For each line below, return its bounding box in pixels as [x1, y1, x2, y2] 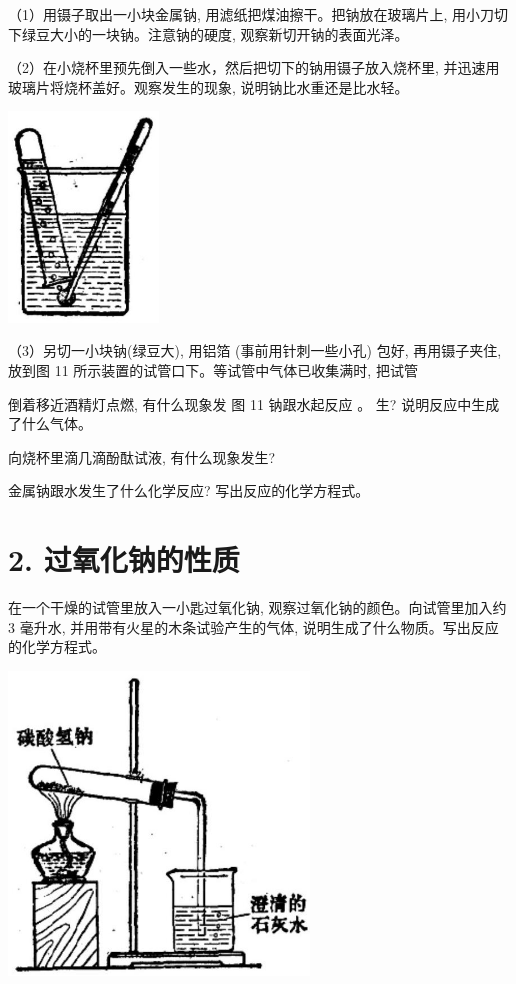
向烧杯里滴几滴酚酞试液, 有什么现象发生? [8, 446, 276, 467]
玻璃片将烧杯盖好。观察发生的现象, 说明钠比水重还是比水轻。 [8, 76, 409, 97]
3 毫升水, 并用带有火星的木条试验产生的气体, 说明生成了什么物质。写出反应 [8, 616, 499, 637]
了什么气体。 [8, 413, 92, 434]
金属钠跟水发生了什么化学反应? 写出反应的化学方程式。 [8, 480, 370, 501]
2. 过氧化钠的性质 [8, 539, 240, 580]
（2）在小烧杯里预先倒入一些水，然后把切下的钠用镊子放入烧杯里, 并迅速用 [8, 57, 500, 78]
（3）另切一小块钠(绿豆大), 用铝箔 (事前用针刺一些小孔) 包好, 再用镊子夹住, [8, 340, 502, 361]
